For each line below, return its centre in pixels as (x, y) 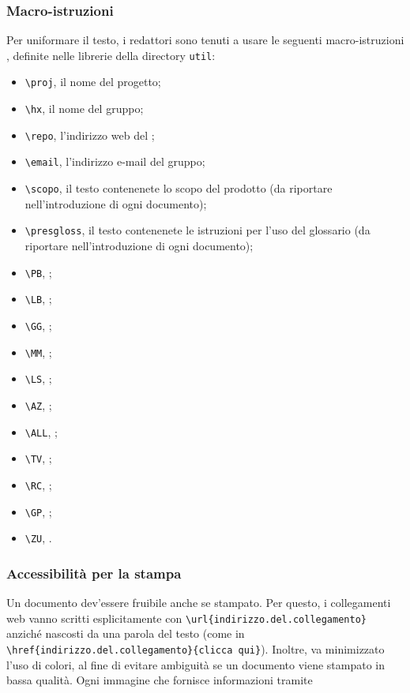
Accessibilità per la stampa (94, 573)
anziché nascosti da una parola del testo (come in (126, 633)
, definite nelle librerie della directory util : (111, 55)
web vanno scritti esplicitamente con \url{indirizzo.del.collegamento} (186, 618)
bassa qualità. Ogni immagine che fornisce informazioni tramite (160, 680)
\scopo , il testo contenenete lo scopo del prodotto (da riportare (179, 188)
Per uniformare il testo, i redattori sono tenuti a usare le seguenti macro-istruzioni (205, 40)
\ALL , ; (41, 431)
